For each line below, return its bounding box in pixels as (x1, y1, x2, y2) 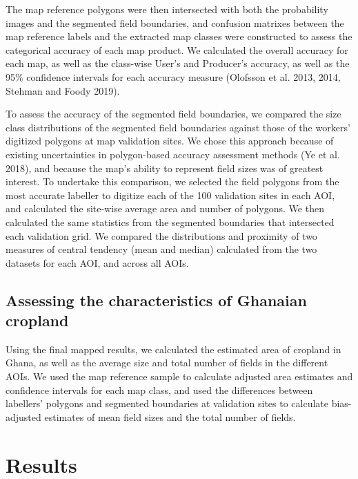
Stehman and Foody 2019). (6, 83, 120, 97)
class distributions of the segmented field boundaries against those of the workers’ (6, 120, 350, 134)
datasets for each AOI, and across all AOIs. (6, 255, 189, 270)
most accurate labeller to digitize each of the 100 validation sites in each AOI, (6, 187, 335, 202)
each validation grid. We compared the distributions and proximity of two (6, 228, 317, 243)
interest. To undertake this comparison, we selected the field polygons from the (6, 174, 339, 189)
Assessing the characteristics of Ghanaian (6, 289, 307, 310)
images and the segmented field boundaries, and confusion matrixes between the (6, 15, 344, 30)
